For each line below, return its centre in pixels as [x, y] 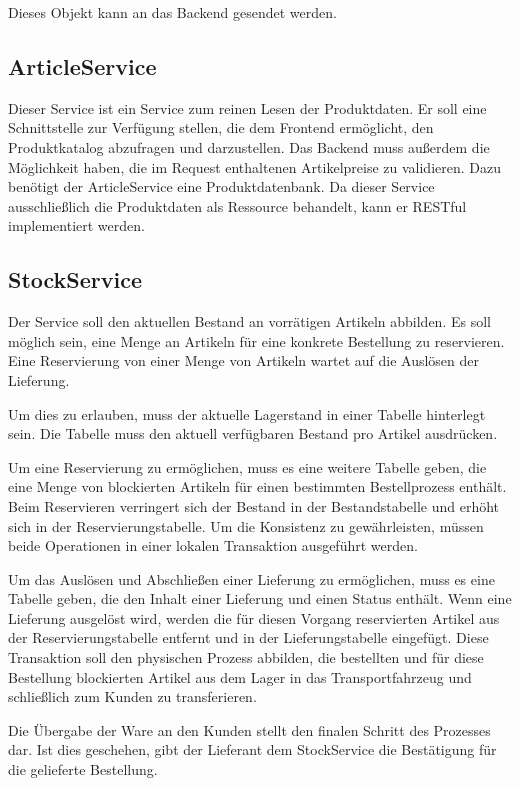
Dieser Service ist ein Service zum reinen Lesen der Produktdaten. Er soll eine [247, 107]
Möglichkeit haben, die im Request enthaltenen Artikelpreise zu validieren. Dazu [254, 166]
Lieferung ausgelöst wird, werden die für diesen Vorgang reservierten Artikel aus [254, 617]
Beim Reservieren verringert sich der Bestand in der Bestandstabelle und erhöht [254, 505]
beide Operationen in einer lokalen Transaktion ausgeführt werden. [213, 545]
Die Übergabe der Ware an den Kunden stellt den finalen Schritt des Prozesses [249, 729]
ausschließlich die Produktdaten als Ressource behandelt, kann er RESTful [237, 205]
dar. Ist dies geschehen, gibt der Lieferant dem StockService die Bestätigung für [252, 749]
